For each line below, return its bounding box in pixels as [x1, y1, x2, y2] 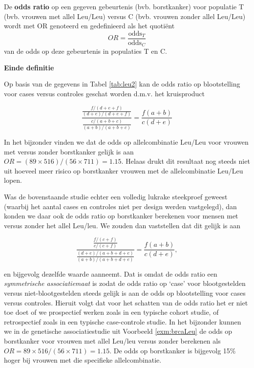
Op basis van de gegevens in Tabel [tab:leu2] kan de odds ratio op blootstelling [4, 79, 240, 89]
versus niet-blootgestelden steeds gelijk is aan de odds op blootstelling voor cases [4, 287, 246, 298]
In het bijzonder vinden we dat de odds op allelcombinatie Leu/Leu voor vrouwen [4, 137, 249, 147]
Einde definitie [4, 62, 54, 72]
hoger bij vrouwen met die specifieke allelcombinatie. [4, 355, 162, 365]
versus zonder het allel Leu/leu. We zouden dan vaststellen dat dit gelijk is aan [4, 220, 241, 230]
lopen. [4, 175, 22, 185]
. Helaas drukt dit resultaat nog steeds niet [121, 156, 250, 166]
